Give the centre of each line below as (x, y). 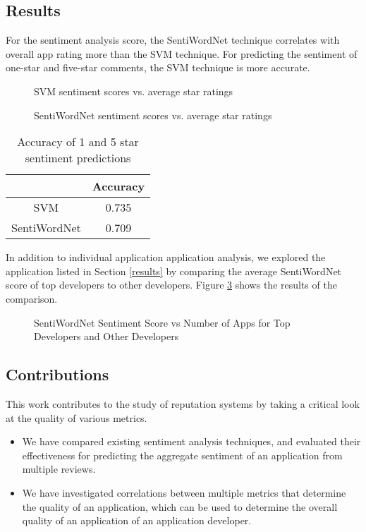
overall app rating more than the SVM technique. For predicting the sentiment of (182, 53)
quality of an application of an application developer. (137, 520)
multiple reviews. (59, 469)
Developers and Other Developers (106, 336)
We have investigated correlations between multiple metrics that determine (184, 492)
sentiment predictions (78, 158)
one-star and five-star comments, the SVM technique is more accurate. (158, 67)
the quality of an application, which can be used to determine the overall (180, 506)
